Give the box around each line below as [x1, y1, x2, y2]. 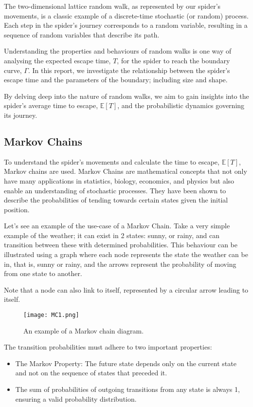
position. [4, 204, 30, 214]
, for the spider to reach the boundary [117, 55, 230, 65]
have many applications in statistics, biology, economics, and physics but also [4, 175, 235, 185]
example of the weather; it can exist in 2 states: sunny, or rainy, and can [4, 230, 219, 240]
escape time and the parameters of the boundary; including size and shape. [4, 74, 228, 85]
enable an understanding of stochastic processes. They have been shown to [4, 185, 226, 195]
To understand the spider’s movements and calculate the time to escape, [4, 156, 219, 166]
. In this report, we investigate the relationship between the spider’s [28, 65, 230, 75]
